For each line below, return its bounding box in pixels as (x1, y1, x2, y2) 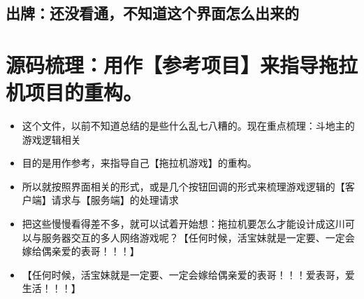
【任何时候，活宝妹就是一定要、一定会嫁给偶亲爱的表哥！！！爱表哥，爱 (22, 267, 355, 281)
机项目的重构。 (6, 78, 143, 106)
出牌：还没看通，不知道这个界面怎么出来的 (6, 2, 299, 24)
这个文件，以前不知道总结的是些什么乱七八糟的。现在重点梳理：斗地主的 (22, 118, 355, 133)
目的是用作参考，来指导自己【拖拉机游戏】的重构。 (22, 155, 257, 170)
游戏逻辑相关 (22, 132, 81, 146)
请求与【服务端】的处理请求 (51, 193, 179, 207)
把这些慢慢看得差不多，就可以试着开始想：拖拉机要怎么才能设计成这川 (22, 216, 345, 231)
